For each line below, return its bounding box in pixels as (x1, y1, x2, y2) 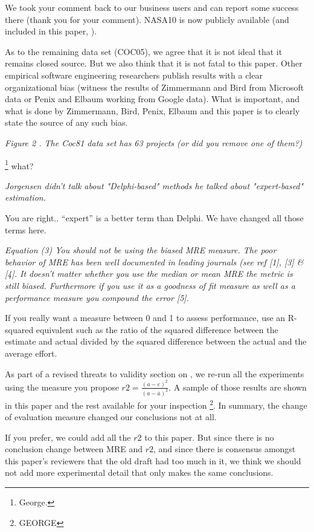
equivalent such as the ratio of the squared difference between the (36, 323, 278, 336)
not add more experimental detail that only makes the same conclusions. (5, 466, 274, 479)
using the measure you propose (5, 380, 119, 393)
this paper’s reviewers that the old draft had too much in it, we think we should (5, 454, 301, 467)
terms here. (5, 223, 46, 236)
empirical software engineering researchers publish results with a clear (5, 68, 263, 81)
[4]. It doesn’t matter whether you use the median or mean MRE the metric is (5, 267, 293, 280)
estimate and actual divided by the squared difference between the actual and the (5, 335, 307, 348)
